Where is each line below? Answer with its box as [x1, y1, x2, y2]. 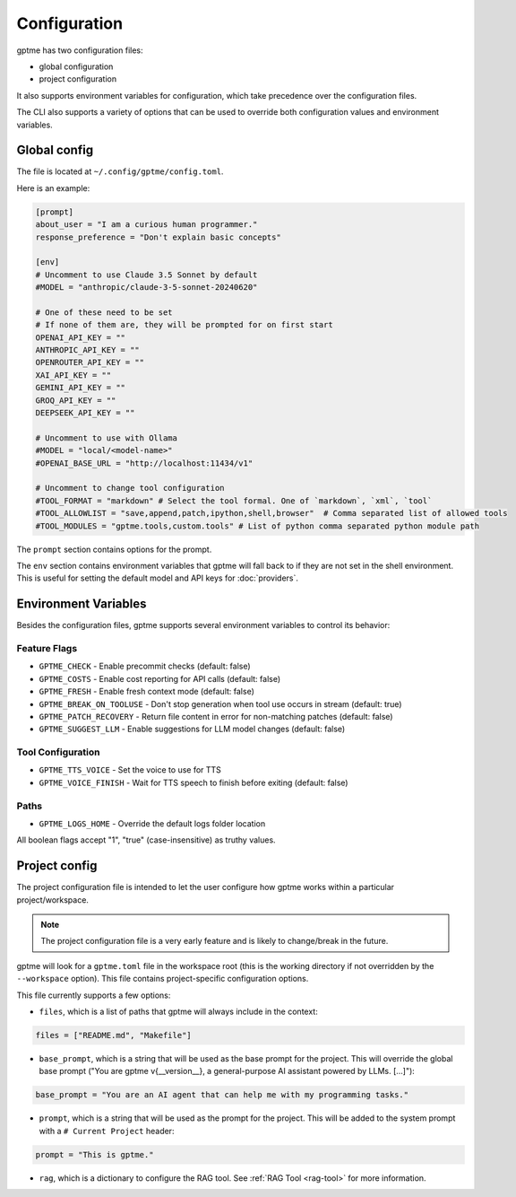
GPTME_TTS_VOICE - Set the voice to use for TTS [39, 765, 221, 775]
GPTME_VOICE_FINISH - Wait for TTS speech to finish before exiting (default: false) [39, 777, 348, 788]
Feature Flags [16, 642, 78, 654]
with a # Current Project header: [39, 1125, 175, 1136]
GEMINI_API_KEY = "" [35, 382, 125, 393]
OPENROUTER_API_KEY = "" [35, 357, 145, 368]
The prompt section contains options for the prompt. [16, 544, 212, 555]
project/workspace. [16, 894, 90, 905]
